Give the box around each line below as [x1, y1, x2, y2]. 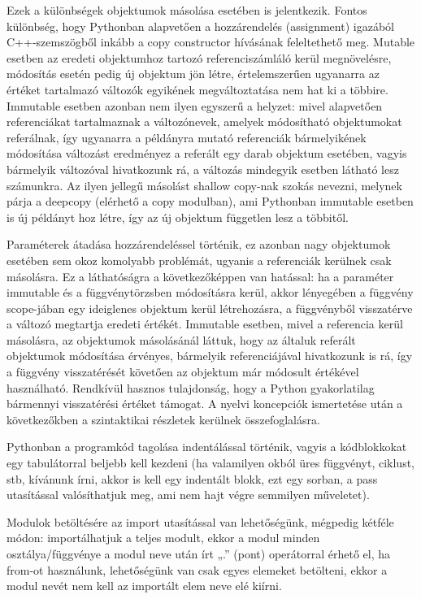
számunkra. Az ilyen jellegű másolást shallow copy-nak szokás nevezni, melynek [7, 176, 402, 193]
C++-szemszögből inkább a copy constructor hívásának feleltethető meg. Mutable [7, 33, 415, 50]
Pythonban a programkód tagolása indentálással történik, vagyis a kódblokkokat [7, 438, 407, 455]
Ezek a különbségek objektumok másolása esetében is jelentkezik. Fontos [7, 2, 367, 18]
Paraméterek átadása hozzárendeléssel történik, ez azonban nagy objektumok [7, 236, 391, 253]
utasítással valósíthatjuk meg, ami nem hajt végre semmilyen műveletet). [7, 486, 370, 503]
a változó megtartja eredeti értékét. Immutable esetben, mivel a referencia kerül [7, 315, 403, 332]
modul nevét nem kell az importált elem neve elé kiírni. [7, 577, 282, 594]
